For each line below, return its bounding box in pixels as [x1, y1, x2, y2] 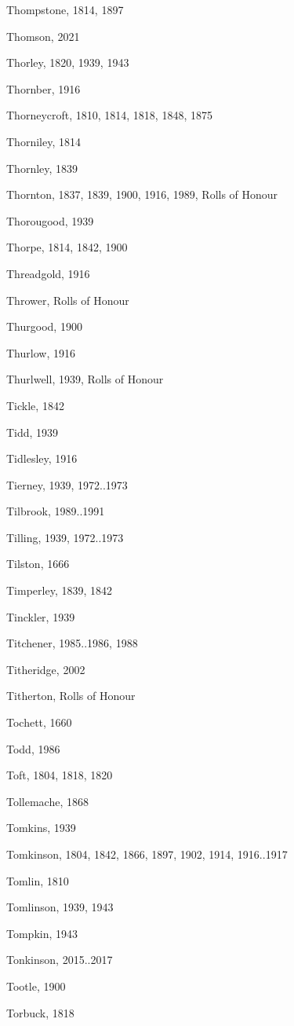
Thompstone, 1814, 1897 [6, 2, 124, 17]
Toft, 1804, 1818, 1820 [6, 767, 113, 783]
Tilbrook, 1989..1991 [6, 503, 105, 519]
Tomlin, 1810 [6, 872, 69, 889]
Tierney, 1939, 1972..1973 [6, 476, 128, 493]
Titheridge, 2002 [6, 661, 85, 677]
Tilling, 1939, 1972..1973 [6, 529, 124, 545]
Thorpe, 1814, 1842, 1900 [6, 239, 128, 255]
